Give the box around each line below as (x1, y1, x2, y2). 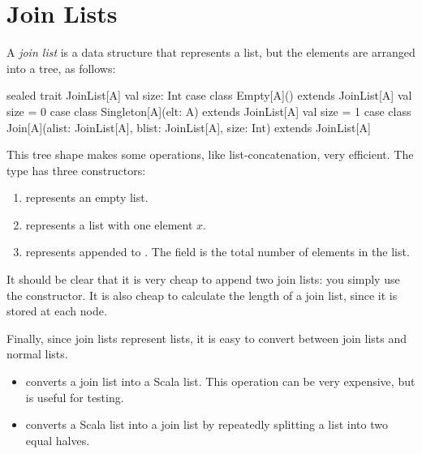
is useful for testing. (25, 388, 124, 405)
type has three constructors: (6, 161, 146, 178)
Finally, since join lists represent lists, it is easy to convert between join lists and (6, 329, 407, 346)
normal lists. (6, 345, 68, 362)
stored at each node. (6, 302, 107, 319)
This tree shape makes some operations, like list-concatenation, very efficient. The (6, 146, 414, 163)
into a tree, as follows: (6, 59, 116, 76)
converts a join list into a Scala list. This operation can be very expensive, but (25, 373, 416, 390)
